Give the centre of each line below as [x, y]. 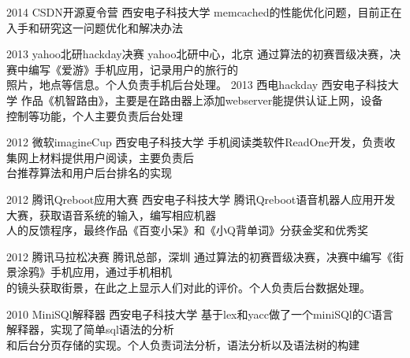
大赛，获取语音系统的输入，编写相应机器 [111, 214]
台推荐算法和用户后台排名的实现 [89, 173]
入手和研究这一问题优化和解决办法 [95, 27]
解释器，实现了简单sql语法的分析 [90, 329]
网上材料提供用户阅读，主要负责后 [105, 157]
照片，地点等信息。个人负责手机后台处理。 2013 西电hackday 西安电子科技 [197, 85]
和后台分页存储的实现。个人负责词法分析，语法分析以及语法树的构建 [183, 344]
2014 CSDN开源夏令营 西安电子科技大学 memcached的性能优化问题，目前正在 [204, 12]
